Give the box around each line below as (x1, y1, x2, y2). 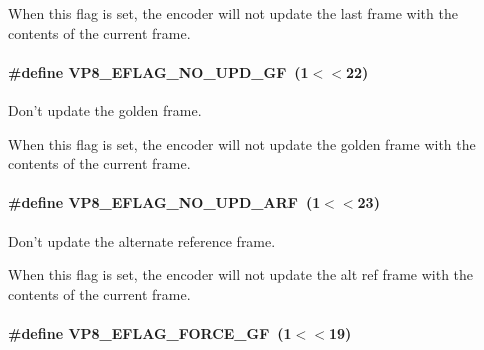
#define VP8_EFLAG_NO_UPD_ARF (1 (8, 192, 321, 213)
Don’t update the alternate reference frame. (8, 230, 276, 251)
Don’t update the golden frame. (8, 99, 202, 120)
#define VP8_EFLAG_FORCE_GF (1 (8, 322, 292, 343)
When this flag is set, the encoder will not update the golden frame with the (8, 133, 476, 154)
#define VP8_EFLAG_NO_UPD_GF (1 (8, 61, 309, 82)
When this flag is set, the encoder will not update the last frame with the (8, 3, 458, 23)
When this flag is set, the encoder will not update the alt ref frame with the (8, 264, 474, 285)
